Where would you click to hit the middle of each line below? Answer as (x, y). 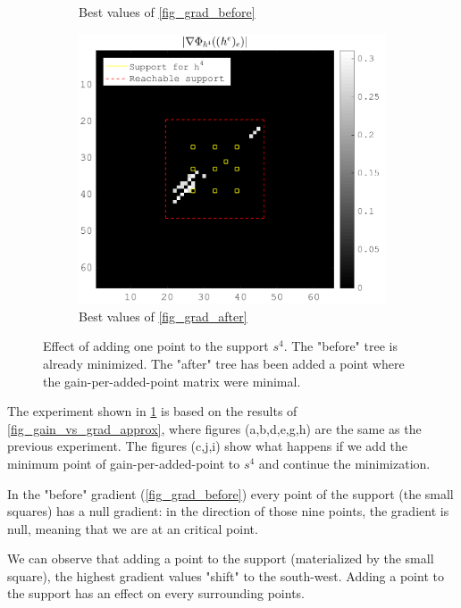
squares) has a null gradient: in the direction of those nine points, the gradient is (228, 511)
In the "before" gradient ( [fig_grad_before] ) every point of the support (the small (230, 493)
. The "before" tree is (340, 346)
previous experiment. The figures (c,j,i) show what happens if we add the (208, 446)
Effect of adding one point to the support (156, 346)
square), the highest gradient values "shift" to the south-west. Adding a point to (226, 575)
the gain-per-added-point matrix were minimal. (172, 381)
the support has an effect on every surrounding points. (156, 593)
